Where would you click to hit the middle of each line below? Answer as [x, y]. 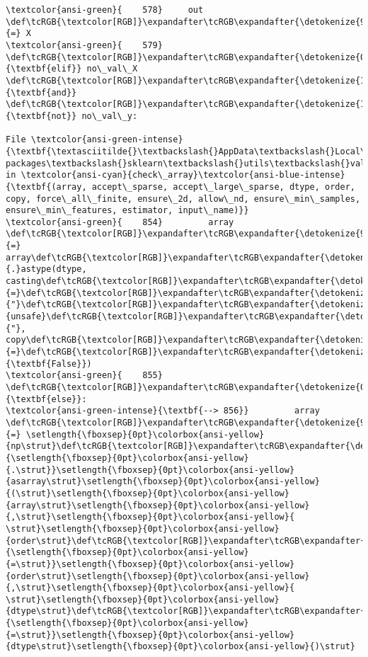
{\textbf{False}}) [49, 364]
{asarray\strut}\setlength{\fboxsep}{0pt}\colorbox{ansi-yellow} [163, 482]
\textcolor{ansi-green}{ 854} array [120, 222]
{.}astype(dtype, [46, 269]
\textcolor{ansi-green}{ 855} [84, 376]
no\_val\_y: [110, 116]
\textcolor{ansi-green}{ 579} [84, 45]
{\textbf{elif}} [44, 69]
